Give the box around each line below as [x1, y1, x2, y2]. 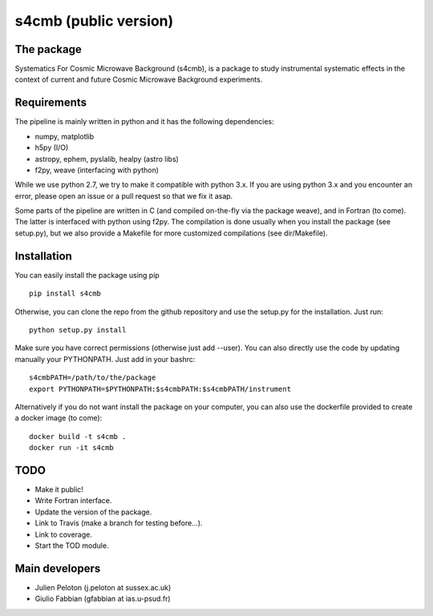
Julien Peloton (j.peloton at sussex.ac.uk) [34, 582, 172, 592]
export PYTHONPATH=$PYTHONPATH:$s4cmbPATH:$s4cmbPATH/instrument [29, 384, 292, 393]
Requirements [14, 96, 87, 110]
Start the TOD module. [34, 541, 109, 550]
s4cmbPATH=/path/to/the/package [29, 373, 156, 382]
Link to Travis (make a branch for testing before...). [34, 518, 203, 528]
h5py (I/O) [34, 143, 69, 152]
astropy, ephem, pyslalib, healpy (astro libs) [34, 154, 180, 163]
